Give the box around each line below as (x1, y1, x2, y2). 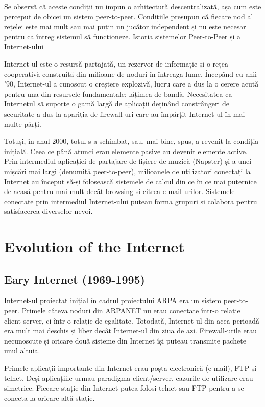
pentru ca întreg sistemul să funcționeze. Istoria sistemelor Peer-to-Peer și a (4, 31, 241, 41)
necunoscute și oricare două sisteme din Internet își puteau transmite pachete (4, 335, 246, 346)
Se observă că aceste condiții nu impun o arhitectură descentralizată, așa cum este (4, 1, 261, 11)
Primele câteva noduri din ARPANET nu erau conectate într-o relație (21, 305, 240, 316)
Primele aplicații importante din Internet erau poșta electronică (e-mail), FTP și (4, 362, 257, 373)
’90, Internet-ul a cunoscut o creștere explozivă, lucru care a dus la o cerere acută (4, 78, 259, 89)
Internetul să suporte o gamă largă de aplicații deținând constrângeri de (4, 98, 230, 109)
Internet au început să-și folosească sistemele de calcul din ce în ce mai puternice (4, 176, 257, 186)
